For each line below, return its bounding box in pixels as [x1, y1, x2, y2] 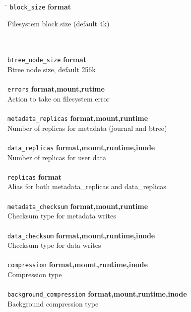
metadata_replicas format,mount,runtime [7, 113, 148, 123]
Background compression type [7, 298, 99, 309]
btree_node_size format [7, 54, 87, 65]
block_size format [9, 1, 71, 11]
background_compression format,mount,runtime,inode [7, 289, 187, 299]
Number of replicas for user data [7, 152, 107, 162]
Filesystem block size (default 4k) [7, 18, 110, 28]
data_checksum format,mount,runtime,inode [7, 230, 155, 240]
